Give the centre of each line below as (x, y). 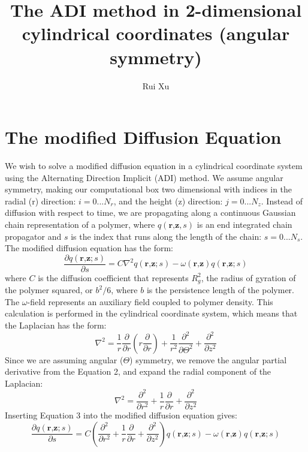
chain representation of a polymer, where (80, 224)
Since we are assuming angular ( (64, 359)
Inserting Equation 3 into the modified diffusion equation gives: (121, 415)
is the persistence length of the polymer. (220, 290)
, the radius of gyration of (248, 277)
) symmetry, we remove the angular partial (208, 359)
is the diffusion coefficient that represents (113, 277)
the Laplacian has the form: (56, 325)
